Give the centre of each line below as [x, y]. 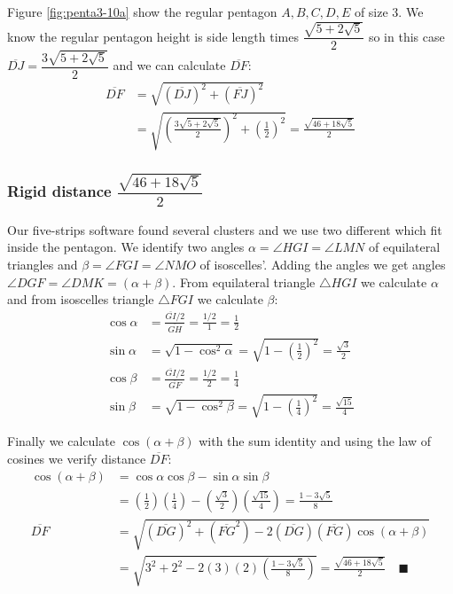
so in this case [406, 36]
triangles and [43, 264]
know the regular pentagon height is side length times [153, 36]
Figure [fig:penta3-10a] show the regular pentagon [142, 12]
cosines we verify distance [77, 459]
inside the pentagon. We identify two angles [126, 247]
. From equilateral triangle [244, 281]
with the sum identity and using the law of [315, 441]
